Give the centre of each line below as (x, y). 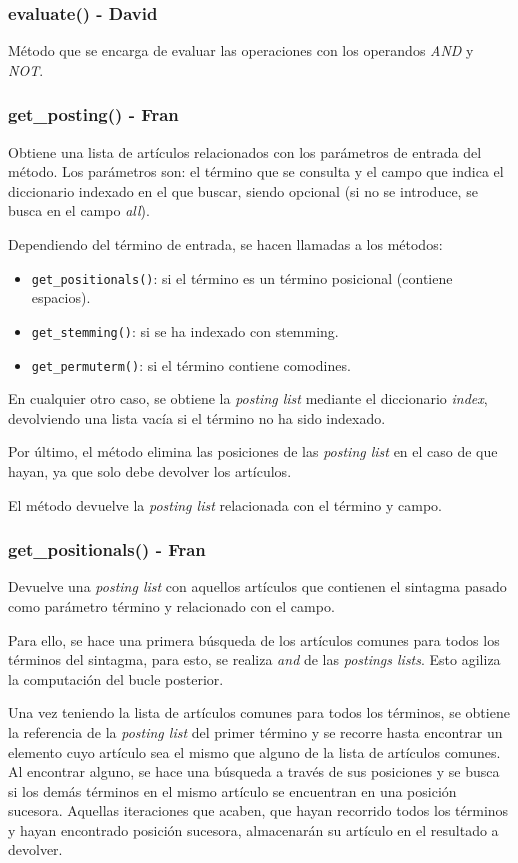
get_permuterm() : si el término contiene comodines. (191, 364)
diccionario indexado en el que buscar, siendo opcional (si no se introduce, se (243, 190)
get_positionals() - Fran (107, 549)
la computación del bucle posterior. (116, 678)
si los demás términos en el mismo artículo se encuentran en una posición (232, 790)
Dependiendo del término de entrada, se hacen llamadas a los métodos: (225, 244)
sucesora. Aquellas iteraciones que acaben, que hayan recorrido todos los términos (258, 810)
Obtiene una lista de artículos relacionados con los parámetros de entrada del (245, 151)
